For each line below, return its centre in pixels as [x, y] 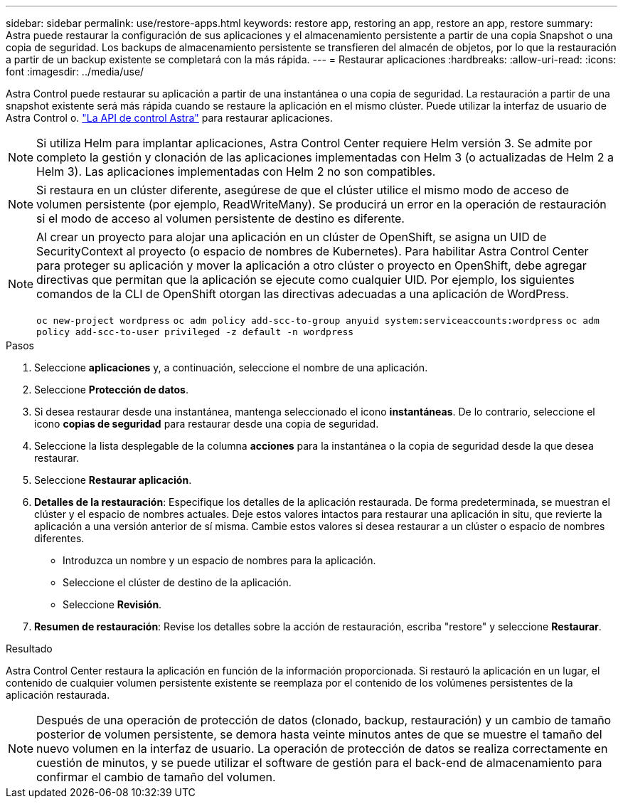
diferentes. [59, 538]
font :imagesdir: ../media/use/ [75, 72]
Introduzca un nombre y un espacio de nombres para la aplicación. [219, 560]
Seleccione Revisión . [112, 604]
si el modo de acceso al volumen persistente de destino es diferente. [220, 218]
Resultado [29, 649]
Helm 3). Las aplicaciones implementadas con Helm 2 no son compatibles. [236, 171]
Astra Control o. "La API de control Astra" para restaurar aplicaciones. [169, 118]
